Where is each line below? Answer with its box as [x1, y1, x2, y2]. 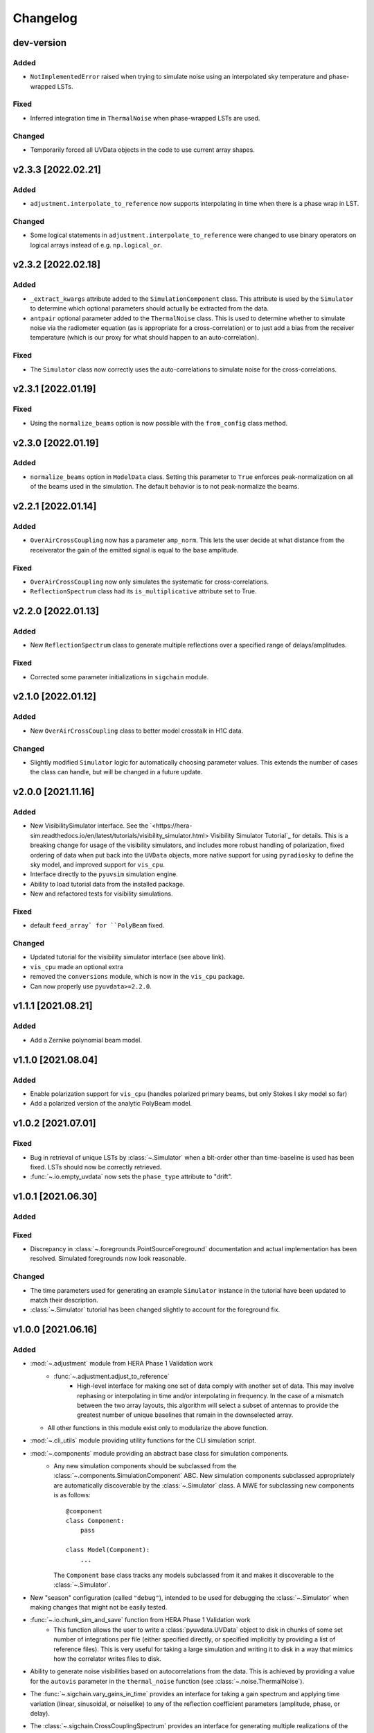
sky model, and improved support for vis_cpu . [30, 860, 166, 869]
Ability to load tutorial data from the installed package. [30, 880, 185, 888]
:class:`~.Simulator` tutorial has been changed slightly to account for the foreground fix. [30, 1305, 280, 1314]
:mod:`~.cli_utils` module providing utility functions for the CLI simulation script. [30, 1436, 256, 1445]
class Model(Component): [66, 1546, 150, 1554]
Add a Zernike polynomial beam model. [30, 1036, 142, 1044]
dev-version [12, 37, 67, 49]
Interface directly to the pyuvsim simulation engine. [30, 870, 178, 878]
